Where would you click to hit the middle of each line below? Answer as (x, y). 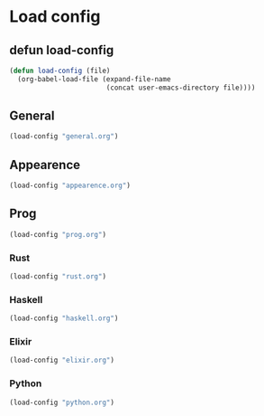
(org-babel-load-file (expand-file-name (94, 79)
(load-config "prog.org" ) (58, 234)
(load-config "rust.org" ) (58, 276)
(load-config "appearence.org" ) (70, 186)
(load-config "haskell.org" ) (64, 318)
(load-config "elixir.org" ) (62, 360)
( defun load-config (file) (60, 71)
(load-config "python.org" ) (62, 402)
